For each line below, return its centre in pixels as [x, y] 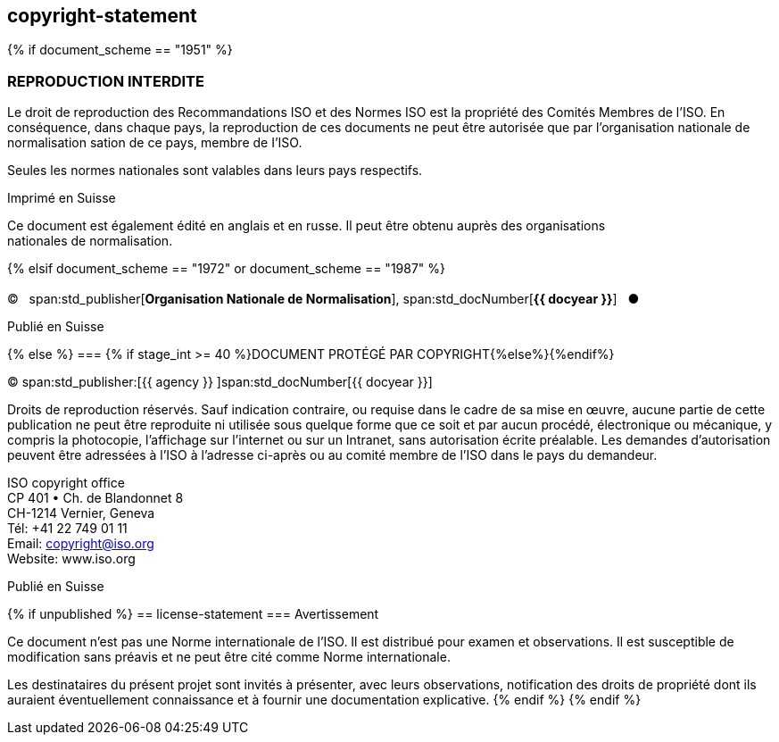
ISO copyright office [66, 482]
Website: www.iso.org [71, 558]
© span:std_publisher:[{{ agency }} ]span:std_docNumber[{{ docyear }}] [220, 381]
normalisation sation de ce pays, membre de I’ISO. [155, 143]
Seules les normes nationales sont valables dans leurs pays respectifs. [215, 171]
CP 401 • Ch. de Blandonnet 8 [95, 497]
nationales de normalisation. [90, 241]
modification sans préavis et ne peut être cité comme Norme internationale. [229, 656]
